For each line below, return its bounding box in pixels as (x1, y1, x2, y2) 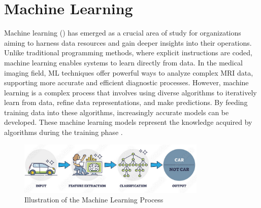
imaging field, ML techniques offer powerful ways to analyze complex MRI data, (4, 67, 253, 78)
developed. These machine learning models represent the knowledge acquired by (4, 117, 252, 127)
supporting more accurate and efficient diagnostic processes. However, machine (4, 77, 249, 88)
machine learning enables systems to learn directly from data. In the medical (4, 57, 243, 67)
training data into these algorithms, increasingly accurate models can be (4, 107, 229, 117)
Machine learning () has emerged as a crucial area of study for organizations (4, 27, 241, 38)
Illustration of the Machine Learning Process (24, 194, 164, 205)
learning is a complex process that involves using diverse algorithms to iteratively (4, 87, 257, 97)
